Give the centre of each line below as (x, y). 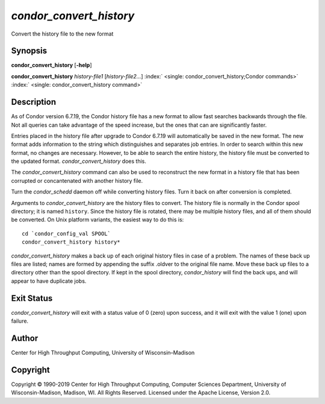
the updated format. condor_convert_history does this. (79, 161)
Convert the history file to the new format (62, 34)
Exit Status (32, 298)
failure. (20, 321)
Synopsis (29, 51)
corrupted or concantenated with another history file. (77, 180)
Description (34, 102)
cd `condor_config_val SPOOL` (67, 233)
